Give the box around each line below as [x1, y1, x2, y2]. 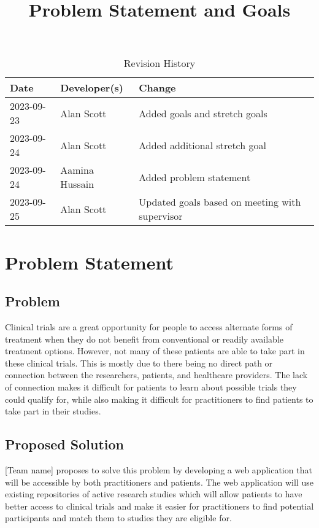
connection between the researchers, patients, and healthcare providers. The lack [5, 368, 308, 381]
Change [139, 80, 176, 95]
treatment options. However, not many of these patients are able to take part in [5, 344, 305, 357]
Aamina [60, 163, 94, 177]
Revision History [123, 56, 196, 71]
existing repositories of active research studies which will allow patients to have [5, 487, 302, 500]
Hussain [60, 177, 94, 192]
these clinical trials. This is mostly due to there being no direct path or [5, 356, 273, 369]
